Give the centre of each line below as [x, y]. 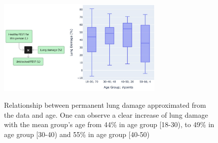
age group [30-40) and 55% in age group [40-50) [77, 134]
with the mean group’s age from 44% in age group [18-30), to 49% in [109, 124]
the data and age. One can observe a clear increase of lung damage [106, 114]
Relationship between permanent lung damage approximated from [105, 105]
